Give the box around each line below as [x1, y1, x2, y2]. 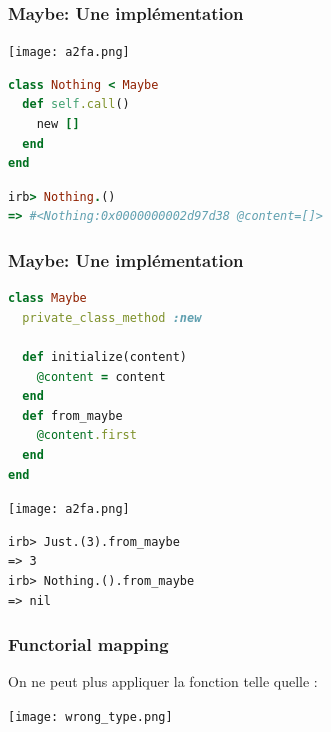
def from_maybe [22, 408, 123, 423]
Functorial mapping [8, 632, 169, 657]
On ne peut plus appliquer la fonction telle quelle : [8, 671, 318, 692]
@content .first [36, 428, 137, 443]
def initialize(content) [22, 350, 187, 365]
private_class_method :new [22, 310, 202, 325]
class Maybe [8, 291, 87, 306]
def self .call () [22, 97, 130, 112]
